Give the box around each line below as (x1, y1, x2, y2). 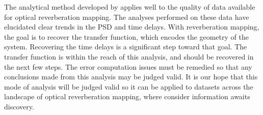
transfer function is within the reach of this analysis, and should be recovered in (4, 51, 254, 62)
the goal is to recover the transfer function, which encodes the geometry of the (4, 31, 249, 42)
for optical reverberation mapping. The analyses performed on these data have (4, 11, 249, 22)
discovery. (4, 101, 34, 111)
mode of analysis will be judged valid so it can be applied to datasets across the (4, 81, 253, 92)
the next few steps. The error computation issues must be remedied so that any (4, 61, 252, 72)
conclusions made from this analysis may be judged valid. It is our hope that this (4, 71, 258, 82)
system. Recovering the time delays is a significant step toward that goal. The (4, 41, 247, 52)
